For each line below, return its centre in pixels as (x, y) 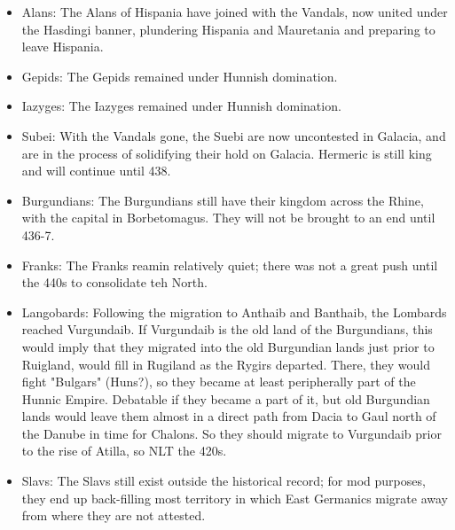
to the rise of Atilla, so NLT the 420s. (124, 451)
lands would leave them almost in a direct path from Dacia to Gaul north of (229, 416)
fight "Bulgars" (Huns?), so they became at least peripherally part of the (219, 382)
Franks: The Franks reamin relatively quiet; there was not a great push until (230, 265)
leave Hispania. (63, 47)
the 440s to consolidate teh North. (114, 282)
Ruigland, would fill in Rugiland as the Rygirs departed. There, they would (226, 364)
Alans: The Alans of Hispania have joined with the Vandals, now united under (235, 12)
